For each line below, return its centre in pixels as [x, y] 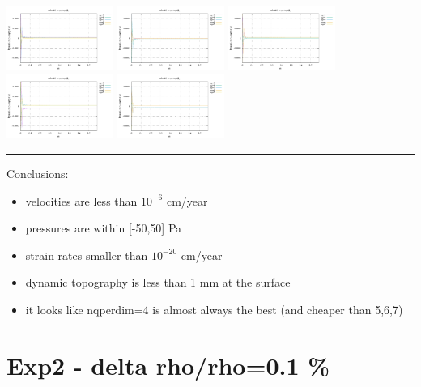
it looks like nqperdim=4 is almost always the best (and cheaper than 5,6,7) [214, 309]
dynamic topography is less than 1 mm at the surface [158, 282]
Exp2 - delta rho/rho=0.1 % [168, 365]
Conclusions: [38, 173]
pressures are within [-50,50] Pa [104, 228]
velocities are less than [81, 200]
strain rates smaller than [87, 255]
